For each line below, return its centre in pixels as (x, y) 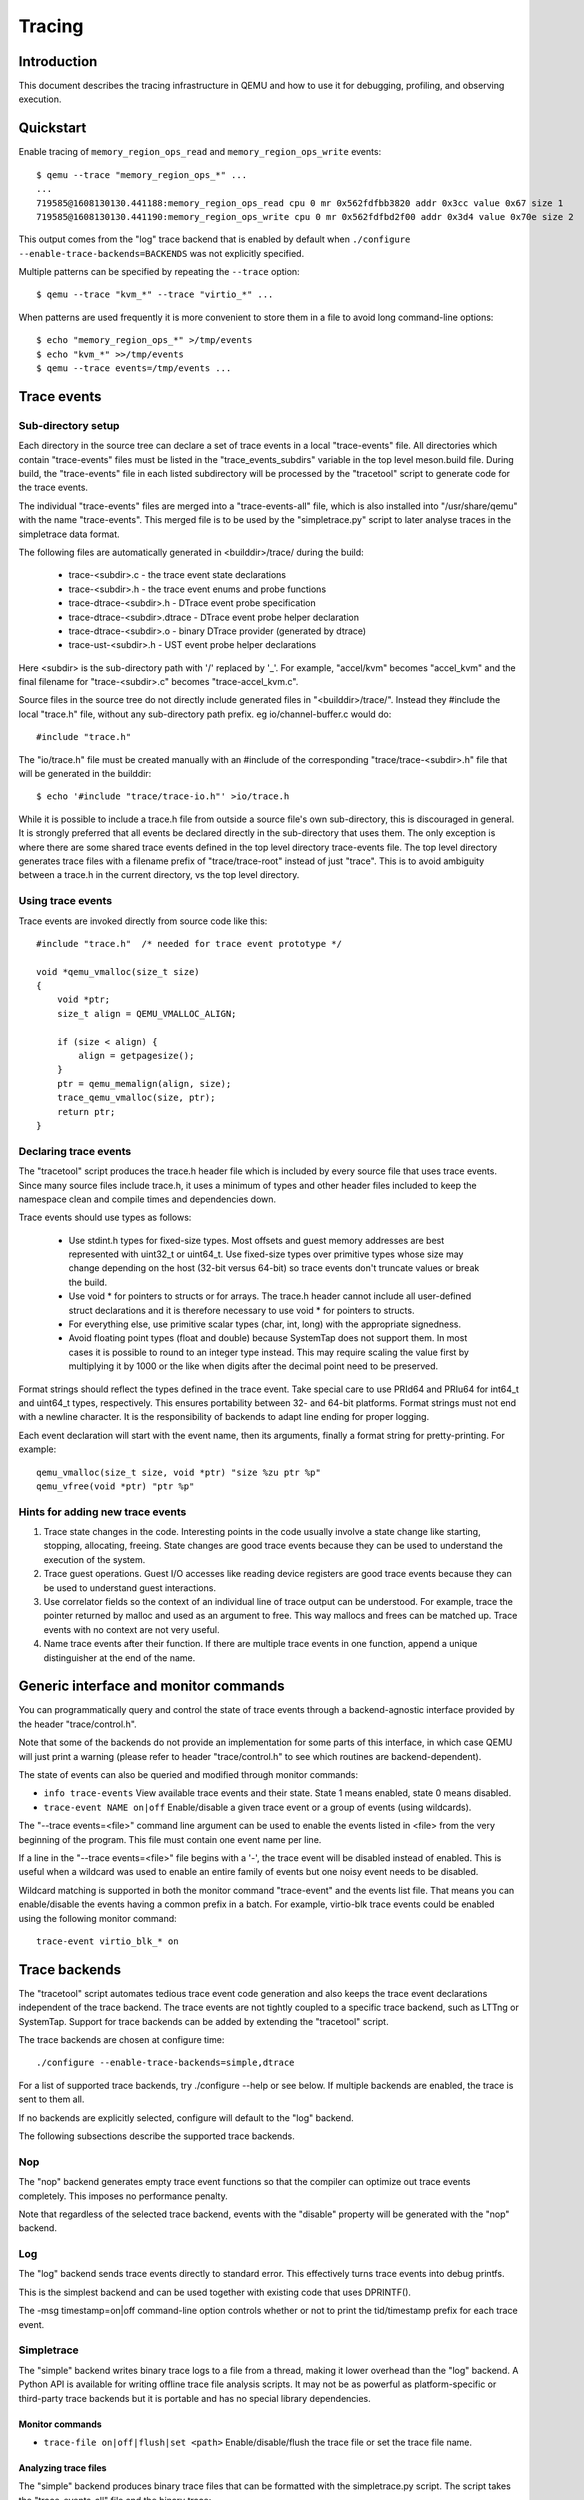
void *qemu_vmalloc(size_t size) (118, 971)
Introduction (58, 61)
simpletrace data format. (69, 534)
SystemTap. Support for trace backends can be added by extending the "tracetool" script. (203, 2021)
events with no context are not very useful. (131, 1629)
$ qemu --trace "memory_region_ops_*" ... (142, 174)
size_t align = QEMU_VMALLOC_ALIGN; (146, 1013)
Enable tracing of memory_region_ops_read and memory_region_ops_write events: (200, 152)
